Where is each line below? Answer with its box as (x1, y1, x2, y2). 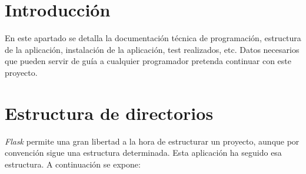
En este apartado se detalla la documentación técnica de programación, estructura (5, 32, 301, 44)
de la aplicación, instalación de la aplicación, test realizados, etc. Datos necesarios (5, 43, 300, 55)
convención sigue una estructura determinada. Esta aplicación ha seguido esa (5, 146, 282, 159)
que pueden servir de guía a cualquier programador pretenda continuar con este (5, 55, 291, 67)
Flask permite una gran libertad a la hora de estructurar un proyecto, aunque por (5, 135, 300, 147)
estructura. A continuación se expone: (5, 158, 141, 170)
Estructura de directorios (5, 101, 214, 125)
